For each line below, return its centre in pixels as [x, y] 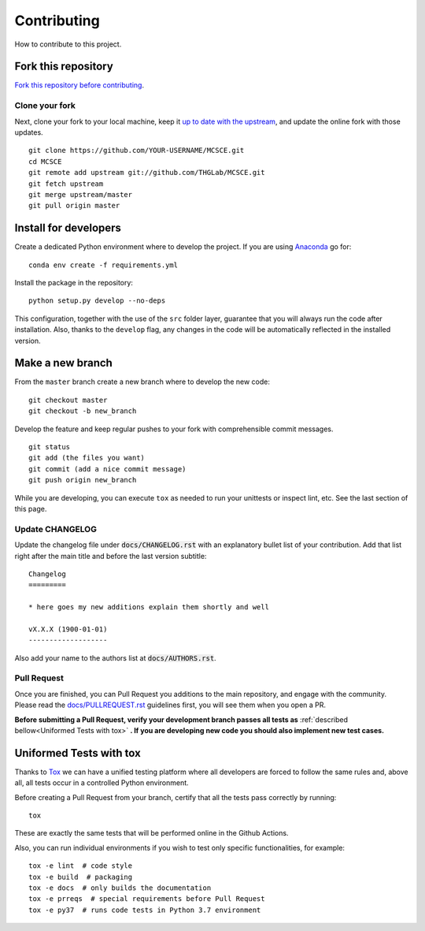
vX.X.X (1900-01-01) [68, 629]
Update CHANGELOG [56, 529]
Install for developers [68, 228]
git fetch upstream [66, 184]
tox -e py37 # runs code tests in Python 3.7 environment [145, 910]
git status [50, 447]
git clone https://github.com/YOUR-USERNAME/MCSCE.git [137, 151]
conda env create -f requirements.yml [103, 265]
